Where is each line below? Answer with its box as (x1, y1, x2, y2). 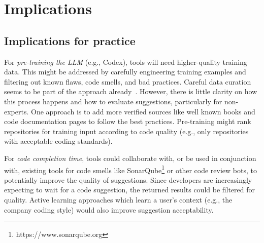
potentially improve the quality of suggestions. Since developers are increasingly (4, 174, 252, 185)
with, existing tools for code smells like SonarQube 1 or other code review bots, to (4, 163, 257, 175)
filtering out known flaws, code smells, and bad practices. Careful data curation (4, 76, 251, 87)
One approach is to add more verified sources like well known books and (31, 106, 255, 116)
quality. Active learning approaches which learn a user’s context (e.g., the (4, 194, 233, 205)
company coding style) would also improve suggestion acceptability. (4, 204, 214, 215)
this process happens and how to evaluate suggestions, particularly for (4, 96, 222, 106)
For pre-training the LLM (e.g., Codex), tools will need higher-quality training (4, 56, 247, 67)
